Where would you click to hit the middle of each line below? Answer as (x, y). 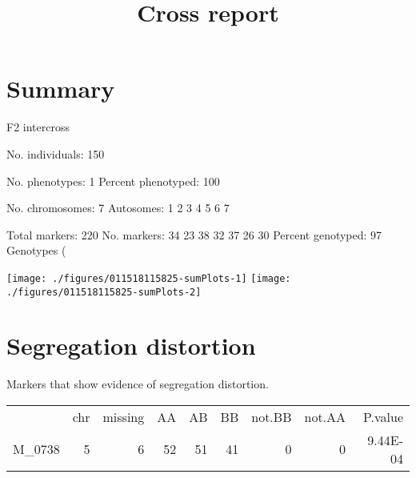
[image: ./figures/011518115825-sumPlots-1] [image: (149, 278)
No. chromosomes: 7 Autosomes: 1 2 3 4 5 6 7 (118, 208)
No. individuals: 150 (56, 153)
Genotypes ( (36, 250)
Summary (61, 88)
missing (124, 416)
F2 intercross (38, 127)
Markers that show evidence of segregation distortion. (138, 384)
